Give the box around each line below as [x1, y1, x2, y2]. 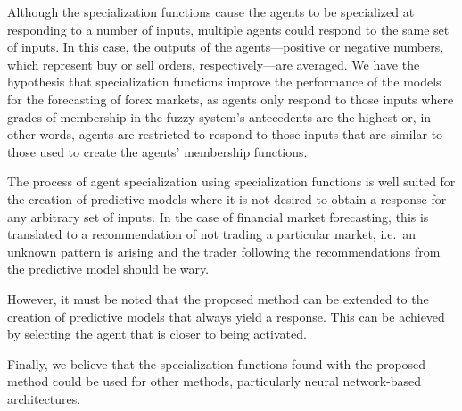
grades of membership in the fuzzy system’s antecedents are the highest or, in [7, 107, 432, 126]
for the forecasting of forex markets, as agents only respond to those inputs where [7, 89, 454, 108]
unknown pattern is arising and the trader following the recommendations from [7, 242, 441, 260]
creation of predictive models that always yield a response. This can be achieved [7, 307, 445, 325]
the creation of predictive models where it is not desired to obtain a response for [7, 189, 447, 208]
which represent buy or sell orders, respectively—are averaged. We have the [7, 54, 420, 73]
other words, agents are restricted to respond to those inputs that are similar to [7, 125, 443, 144]
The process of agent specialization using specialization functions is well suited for [7, 172, 456, 191]
